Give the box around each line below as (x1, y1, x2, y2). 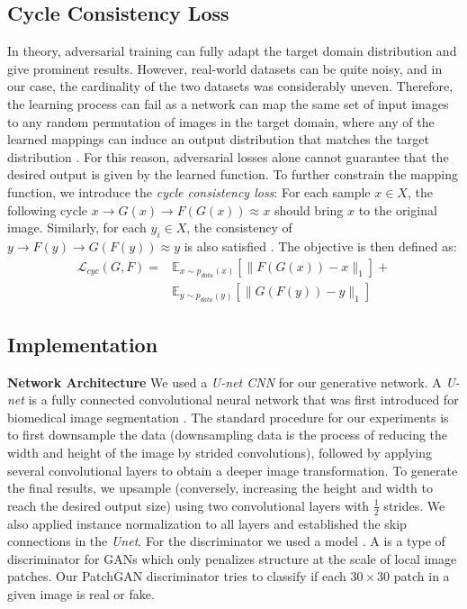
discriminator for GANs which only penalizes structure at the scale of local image (7, 549, 457, 568)
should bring (274, 200, 344, 219)
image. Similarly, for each (7, 218, 147, 237)
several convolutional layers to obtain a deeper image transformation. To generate (7, 460, 458, 479)
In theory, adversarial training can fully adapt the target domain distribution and (7, 41, 457, 60)
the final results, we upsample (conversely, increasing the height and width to (7, 478, 434, 497)
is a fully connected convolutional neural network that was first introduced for (28, 390, 459, 409)
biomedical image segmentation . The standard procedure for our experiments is (7, 407, 449, 426)
